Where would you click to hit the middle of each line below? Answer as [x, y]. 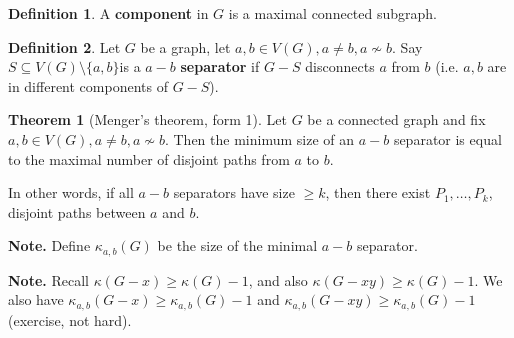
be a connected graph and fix [396, 119]
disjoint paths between [77, 211]
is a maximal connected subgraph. [333, 13]
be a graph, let [185, 46]
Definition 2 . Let [64, 46]
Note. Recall [48, 279]
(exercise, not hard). [70, 319]
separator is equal [447, 138]
